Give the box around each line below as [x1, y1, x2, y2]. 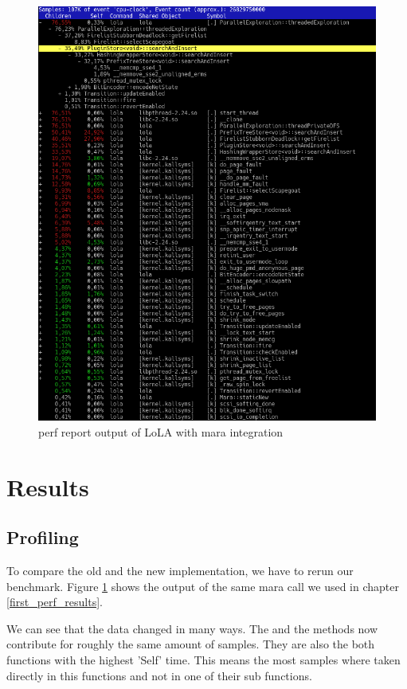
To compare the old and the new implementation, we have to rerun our [6, 562, 354, 579]
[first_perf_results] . [6, 593, 103, 610]
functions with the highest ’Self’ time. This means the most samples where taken [6, 652, 401, 668]
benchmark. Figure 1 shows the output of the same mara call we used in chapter [6, 577, 399, 594]
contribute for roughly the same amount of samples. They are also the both [6, 636, 375, 652]
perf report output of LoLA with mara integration [38, 423, 284, 440]
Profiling [6, 525, 79, 550]
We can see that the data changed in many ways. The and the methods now [6, 620, 378, 636]
